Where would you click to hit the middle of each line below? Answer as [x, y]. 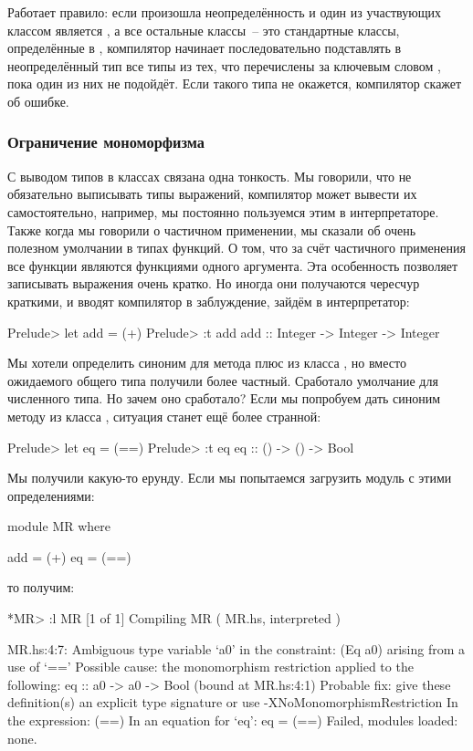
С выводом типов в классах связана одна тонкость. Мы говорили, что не [210, 176]
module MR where [59, 526]
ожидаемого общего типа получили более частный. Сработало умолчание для [223, 380]
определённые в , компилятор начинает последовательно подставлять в [205, 48]
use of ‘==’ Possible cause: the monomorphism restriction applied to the [210, 667]
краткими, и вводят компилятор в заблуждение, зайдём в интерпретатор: [209, 301]
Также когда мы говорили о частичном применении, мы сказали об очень [212, 229]
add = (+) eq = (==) [69, 556]
